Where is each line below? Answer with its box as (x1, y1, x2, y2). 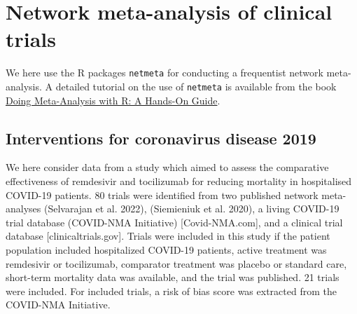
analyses (6, 201, 41, 216)
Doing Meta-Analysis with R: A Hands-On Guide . (6, 93, 220, 107)
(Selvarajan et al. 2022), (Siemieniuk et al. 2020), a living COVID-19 (43, 201, 339, 216)
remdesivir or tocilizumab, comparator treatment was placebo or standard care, (6, 256, 347, 271)
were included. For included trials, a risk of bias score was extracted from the (6, 283, 337, 298)
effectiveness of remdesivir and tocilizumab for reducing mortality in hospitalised (6, 174, 352, 189)
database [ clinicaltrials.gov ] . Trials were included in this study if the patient (6, 228, 330, 243)
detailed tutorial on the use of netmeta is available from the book (55, 78, 337, 93)
